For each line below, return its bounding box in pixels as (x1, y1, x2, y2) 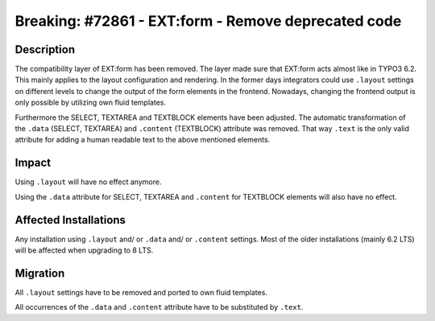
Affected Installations (14, 213, 126, 227)
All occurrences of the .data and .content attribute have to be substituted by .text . (14, 302, 304, 312)
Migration (14, 266, 65, 280)
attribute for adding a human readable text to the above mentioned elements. (14, 135, 271, 145)
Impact (14, 156, 52, 170)
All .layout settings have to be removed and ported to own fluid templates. (14, 287, 267, 297)
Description (14, 43, 76, 56)
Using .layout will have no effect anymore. (14, 177, 162, 187)
